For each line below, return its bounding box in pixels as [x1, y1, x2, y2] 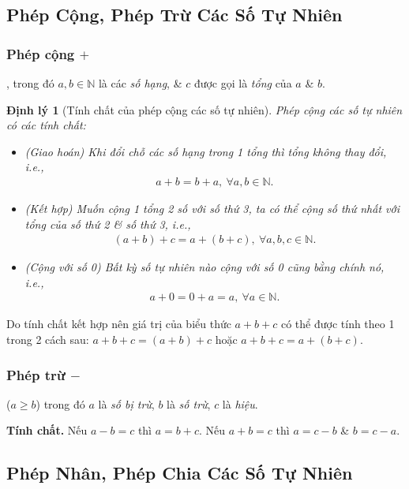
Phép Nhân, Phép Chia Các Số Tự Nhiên [6, 461, 353, 485]
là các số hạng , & [98, 75, 182, 91]
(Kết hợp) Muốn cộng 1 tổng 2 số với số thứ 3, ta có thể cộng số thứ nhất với [24, 200, 400, 216]
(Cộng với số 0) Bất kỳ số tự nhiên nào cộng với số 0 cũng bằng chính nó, [24, 259, 385, 275]
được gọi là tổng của [193, 75, 292, 91]
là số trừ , [167, 395, 211, 412]
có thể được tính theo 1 [280, 315, 395, 332]
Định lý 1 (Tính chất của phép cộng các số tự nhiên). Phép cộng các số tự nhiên [6, 101, 403, 118]
